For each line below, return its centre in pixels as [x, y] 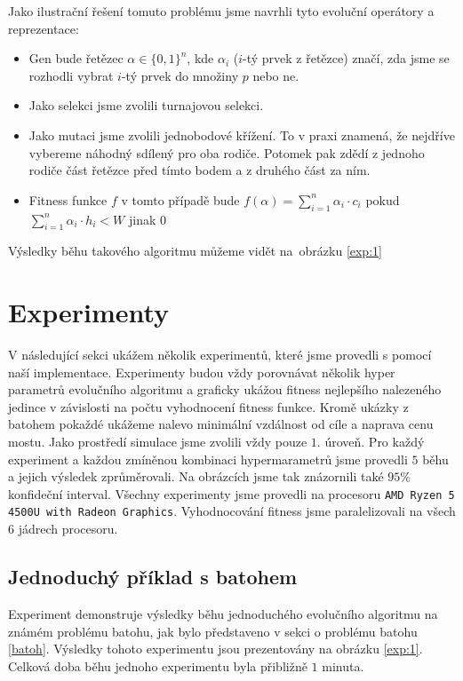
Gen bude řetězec [76, 58]
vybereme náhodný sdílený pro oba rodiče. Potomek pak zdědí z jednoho [227, 152]
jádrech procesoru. [68, 529]
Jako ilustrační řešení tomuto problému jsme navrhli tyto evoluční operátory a [221, 11]
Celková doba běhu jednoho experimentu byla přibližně [158, 665]
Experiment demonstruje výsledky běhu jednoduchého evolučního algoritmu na [223, 613]
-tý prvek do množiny [180, 75]
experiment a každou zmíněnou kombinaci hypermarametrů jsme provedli [208, 459]
